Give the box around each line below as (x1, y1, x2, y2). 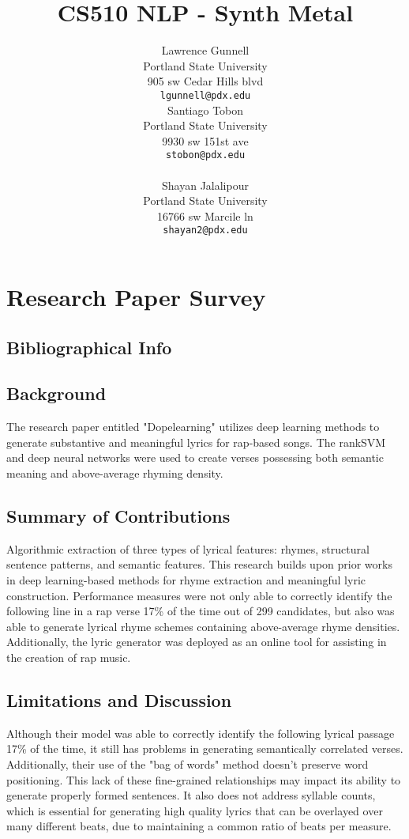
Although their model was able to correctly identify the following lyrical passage (6, 724, 395, 741)
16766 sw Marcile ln (157, 207, 253, 224)
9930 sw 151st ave (162, 132, 249, 149)
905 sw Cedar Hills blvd (147, 73, 264, 89)
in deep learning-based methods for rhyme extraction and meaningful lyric (6, 571, 366, 588)
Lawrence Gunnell (161, 42, 250, 59)
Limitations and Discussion (6, 687, 232, 712)
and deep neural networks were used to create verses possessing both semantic (6, 449, 384, 466)
